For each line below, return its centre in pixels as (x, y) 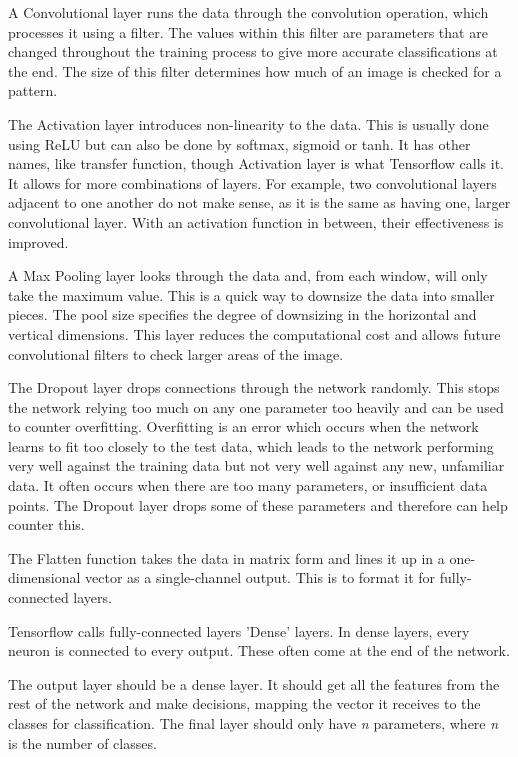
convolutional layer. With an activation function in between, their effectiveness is (256, 221)
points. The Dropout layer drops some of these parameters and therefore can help (258, 504)
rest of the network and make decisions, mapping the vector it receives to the (244, 703)
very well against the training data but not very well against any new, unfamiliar (256, 465)
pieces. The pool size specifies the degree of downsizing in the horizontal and (242, 314)
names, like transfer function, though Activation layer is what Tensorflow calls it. (256, 163)
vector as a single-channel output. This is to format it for (260, 577)
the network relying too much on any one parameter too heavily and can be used (256, 406)
